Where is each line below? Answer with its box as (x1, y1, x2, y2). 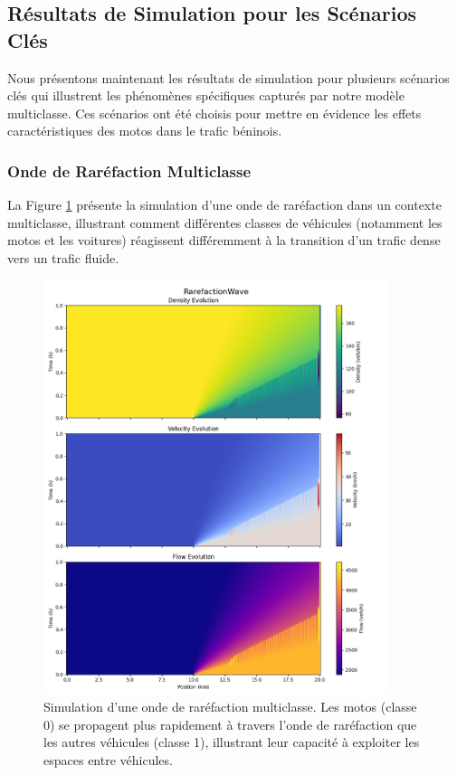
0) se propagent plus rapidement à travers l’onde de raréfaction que (43, 714, 417, 733)
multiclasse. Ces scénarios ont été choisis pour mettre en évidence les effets (7, 103, 422, 122)
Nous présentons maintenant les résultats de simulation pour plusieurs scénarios (7, 68, 450, 87)
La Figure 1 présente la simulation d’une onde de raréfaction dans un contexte (7, 195, 442, 214)
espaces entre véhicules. (43, 751, 173, 770)
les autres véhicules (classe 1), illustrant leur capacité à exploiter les (43, 732, 420, 751)
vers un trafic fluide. (7, 248, 119, 267)
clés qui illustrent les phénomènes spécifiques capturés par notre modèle (7, 86, 405, 105)
